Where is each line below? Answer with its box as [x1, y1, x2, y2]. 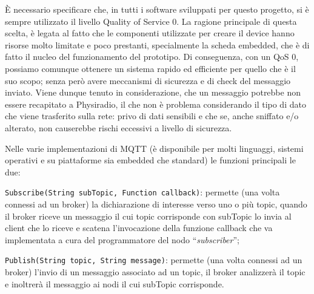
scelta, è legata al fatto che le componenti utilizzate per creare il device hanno [5, 27, 295, 39]
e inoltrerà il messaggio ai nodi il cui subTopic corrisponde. [5, 277, 224, 290]
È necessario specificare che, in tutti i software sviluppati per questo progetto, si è [5, 3, 309, 15]
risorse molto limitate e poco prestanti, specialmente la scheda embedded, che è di [5, 38, 310, 51]
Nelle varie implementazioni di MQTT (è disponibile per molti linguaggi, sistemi [5, 142, 304, 154]
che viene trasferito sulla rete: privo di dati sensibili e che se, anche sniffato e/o [5, 109, 299, 122]
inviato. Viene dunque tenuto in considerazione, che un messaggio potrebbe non [5, 86, 301, 99]
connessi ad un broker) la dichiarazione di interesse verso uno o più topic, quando [5, 197, 307, 210]
